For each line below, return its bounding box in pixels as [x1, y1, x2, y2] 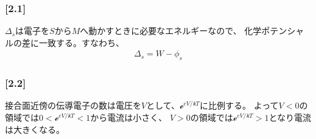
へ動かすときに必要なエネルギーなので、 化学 [80, 24, 262, 37]
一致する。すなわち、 [38, 36, 124, 49]
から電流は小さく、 [90, 111, 167, 124]
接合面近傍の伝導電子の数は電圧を [5, 99, 141, 112]
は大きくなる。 [5, 123, 65, 135]
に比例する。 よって [200, 99, 279, 112]
